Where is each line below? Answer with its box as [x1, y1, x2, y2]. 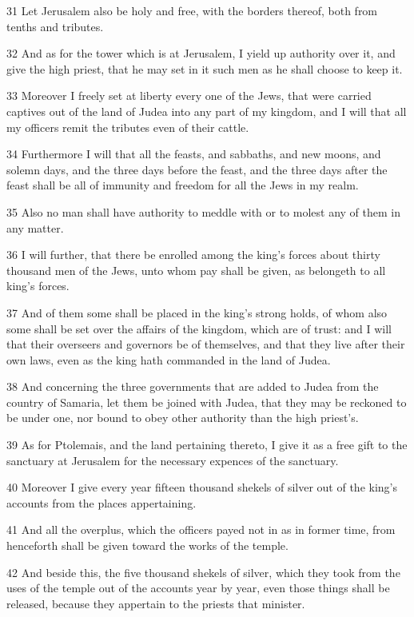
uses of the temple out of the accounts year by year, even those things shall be [6, 579, 390, 596]
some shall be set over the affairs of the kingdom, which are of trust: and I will [6, 320, 392, 336]
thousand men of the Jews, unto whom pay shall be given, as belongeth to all [6, 261, 386, 278]
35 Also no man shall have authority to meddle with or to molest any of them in [6, 203, 401, 220]
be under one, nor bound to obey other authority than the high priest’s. [6, 409, 359, 426]
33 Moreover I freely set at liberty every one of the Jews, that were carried [6, 87, 372, 104]
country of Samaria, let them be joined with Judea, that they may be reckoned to [6, 393, 407, 410]
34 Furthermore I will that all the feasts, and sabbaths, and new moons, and [6, 145, 381, 162]
